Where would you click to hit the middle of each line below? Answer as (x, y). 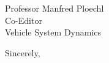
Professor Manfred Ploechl (55, 8)
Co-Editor (24, 20)
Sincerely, (23, 52)
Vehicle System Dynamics (53, 32)
